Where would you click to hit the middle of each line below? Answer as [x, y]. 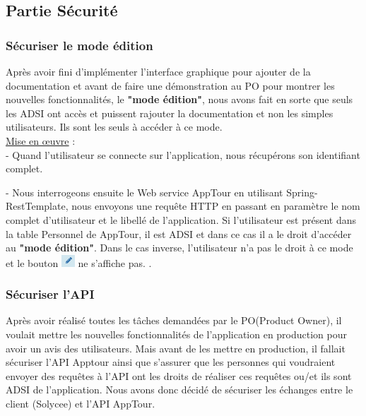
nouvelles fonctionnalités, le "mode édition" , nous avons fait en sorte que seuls [179, 99]
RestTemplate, [37, 206]
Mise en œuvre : [41, 140]
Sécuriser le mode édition [79, 45]
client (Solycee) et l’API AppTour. [81, 403]
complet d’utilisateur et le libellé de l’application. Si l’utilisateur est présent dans [181, 219]
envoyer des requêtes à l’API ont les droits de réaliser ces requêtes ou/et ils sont [179, 375]
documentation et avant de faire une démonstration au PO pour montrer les [170, 85]
